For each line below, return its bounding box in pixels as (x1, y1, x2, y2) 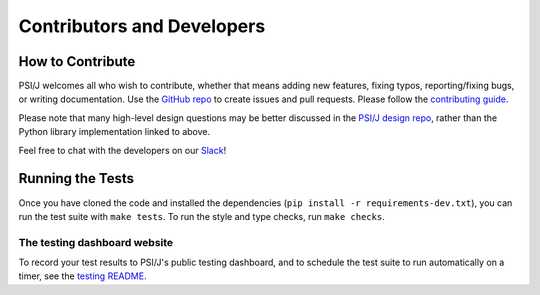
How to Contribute (18, 53, 136, 70)
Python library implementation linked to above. (18, 126, 211, 138)
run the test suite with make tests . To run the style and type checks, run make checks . (18, 210, 385, 222)
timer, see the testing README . (18, 270, 147, 282)
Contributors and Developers (18, 15, 266, 37)
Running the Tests (18, 170, 135, 187)
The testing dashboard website (18, 235, 174, 249)
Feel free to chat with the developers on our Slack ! (18, 144, 227, 156)
